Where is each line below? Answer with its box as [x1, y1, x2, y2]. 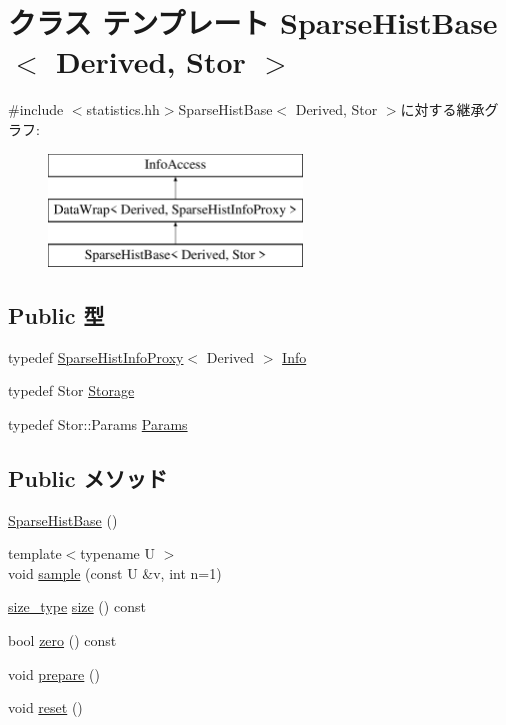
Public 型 [8, 299, 105, 330]
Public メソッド [8, 462, 168, 493]
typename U [80, 543, 155, 564]
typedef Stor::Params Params [8, 413, 188, 434]
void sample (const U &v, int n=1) [8, 562, 222, 583]
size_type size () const [8, 596, 146, 617]
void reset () [8, 697, 83, 718]
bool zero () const [8, 630, 117, 651]
